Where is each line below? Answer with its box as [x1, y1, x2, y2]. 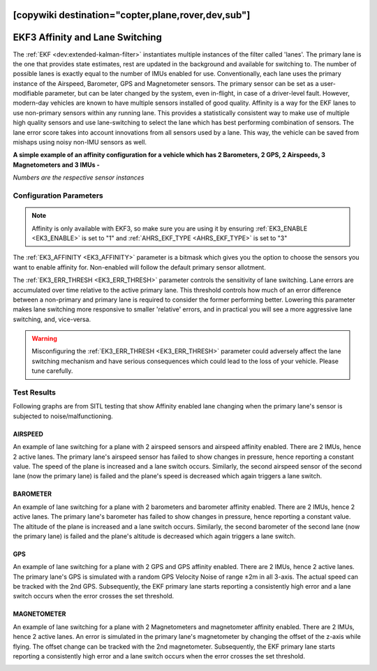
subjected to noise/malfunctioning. [13, 412, 113, 420]
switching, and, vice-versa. [13, 315, 91, 323]
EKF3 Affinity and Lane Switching [13, 31, 162, 43]
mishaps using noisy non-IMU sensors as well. [13, 138, 147, 147]
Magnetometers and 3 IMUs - [13, 161, 101, 169]
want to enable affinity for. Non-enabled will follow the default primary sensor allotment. [13, 263, 267, 272]
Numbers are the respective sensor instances [13, 173, 145, 182]
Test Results [13, 388, 56, 397]
